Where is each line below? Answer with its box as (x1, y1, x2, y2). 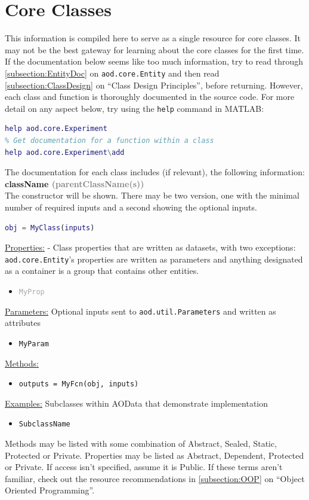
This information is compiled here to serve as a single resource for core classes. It (5, 32, 301, 44)
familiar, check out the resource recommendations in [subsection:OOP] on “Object (5, 472, 305, 484)
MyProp (18, 288, 45, 296)
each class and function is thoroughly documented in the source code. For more (5, 90, 295, 103)
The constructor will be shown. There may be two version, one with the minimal (5, 189, 299, 202)
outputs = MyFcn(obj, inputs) (18, 380, 139, 389)
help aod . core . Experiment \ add (5, 148, 125, 157)
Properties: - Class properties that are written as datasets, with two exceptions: (5, 241, 296, 254)
